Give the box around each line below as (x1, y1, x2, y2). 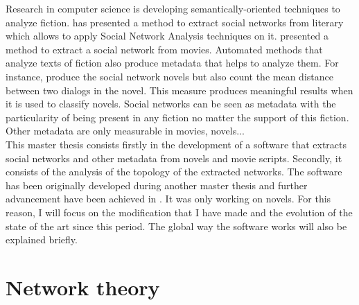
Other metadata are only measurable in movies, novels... (6, 123, 245, 138)
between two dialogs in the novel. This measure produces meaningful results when (6, 82, 353, 97)
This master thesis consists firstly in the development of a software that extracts (6, 137, 347, 151)
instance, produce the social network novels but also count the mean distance (6, 69, 333, 83)
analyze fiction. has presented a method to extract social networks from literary (6, 15, 344, 29)
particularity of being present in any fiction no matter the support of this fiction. (6, 110, 349, 124)
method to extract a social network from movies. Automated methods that (6, 42, 323, 56)
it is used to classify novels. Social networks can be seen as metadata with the (6, 96, 336, 111)
